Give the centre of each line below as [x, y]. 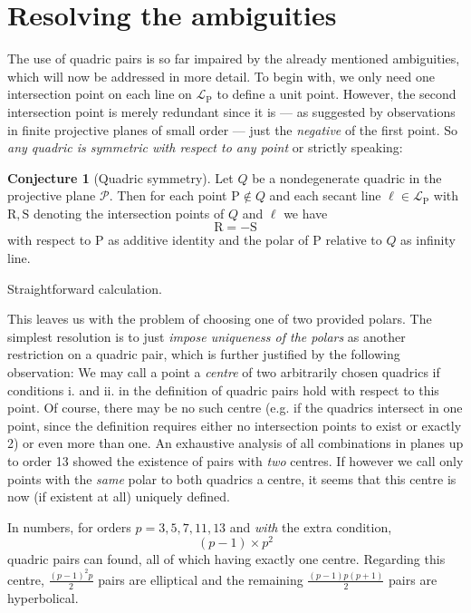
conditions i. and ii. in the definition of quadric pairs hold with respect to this [223, 389]
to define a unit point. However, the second [336, 94]
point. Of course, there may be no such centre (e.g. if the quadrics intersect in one [235, 408]
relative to [354, 240]
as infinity [428, 240]
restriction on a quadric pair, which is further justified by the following [204, 354]
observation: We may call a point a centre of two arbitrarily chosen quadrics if [224, 372]
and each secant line [325, 195]
